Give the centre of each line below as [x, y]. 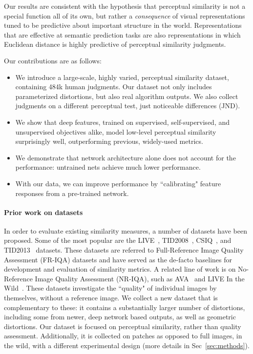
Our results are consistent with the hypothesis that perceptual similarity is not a [125, 6]
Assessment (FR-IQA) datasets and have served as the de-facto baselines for [118, 259]
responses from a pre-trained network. [72, 193]
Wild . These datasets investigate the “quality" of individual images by [110, 288]
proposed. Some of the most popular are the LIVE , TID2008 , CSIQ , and [118, 240]
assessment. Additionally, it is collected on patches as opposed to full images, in [123, 336]
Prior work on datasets [43, 212]
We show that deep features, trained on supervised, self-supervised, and [123, 122]
